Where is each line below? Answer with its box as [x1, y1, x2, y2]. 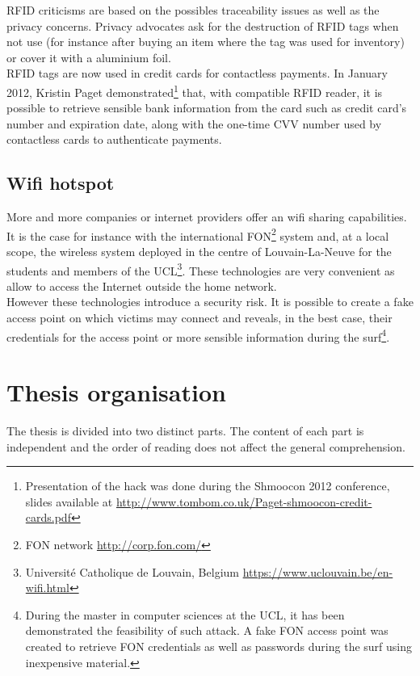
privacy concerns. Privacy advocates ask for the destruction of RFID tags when [6, 17, 399, 34]
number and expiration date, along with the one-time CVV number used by [6, 115, 382, 132]
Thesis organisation [6, 376, 226, 409]
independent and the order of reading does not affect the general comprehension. [6, 438, 405, 455]
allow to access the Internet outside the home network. [6, 277, 277, 294]
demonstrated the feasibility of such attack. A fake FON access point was [25, 622, 388, 639]
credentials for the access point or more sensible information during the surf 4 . [6, 325, 390, 345]
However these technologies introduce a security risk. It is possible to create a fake [6, 293, 414, 310]
